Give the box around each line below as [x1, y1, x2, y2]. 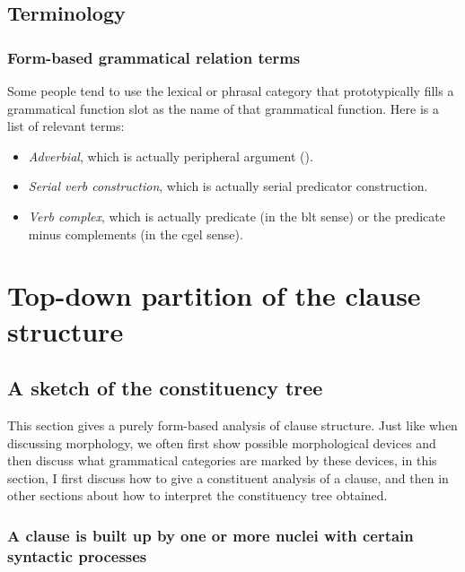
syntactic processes [7, 544, 147, 567]
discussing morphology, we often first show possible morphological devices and [7, 433, 436, 452]
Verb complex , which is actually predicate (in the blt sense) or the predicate [28, 206, 445, 225]
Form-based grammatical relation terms [7, 46, 301, 68]
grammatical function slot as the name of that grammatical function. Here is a [7, 99, 439, 117]
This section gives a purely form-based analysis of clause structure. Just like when [7, 415, 458, 434]
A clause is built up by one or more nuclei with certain [7, 524, 414, 546]
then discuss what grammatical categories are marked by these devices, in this [7, 451, 437, 470]
